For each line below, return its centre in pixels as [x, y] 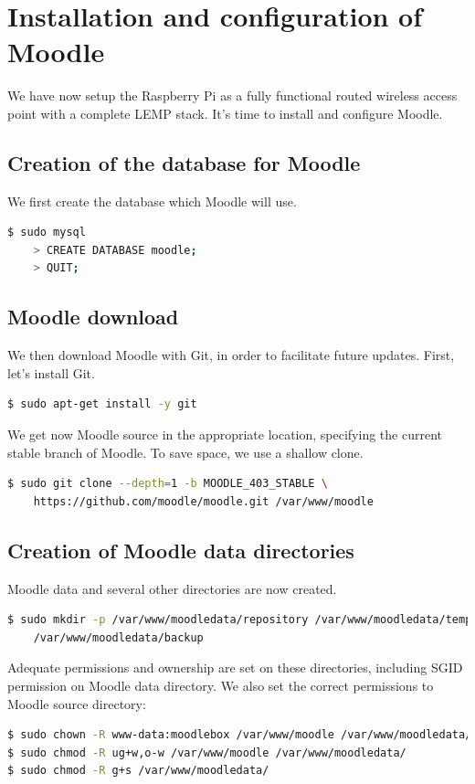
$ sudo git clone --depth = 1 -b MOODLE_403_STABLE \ [168, 484]
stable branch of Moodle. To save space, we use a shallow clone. [185, 452]
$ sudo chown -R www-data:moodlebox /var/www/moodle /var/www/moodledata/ [240, 735]
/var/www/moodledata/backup [118, 637]
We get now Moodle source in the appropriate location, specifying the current [225, 434]
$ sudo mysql [47, 233]
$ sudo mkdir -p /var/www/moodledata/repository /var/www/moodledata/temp [240, 620]
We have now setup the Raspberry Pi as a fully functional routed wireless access [232, 95]
